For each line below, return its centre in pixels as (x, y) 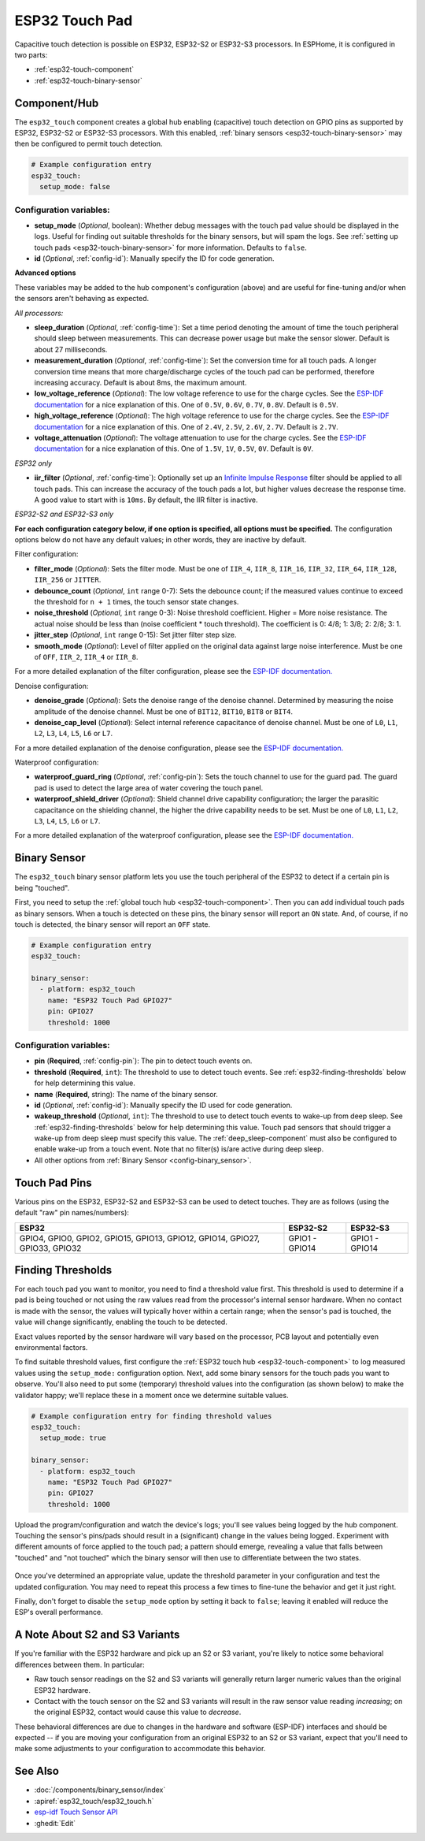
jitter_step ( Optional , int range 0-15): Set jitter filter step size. (135, 635)
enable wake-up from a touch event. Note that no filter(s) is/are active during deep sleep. (179, 1149)
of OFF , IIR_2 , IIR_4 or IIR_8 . (86, 656)
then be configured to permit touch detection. (89, 144)
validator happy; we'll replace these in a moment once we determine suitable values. (152, 1395)
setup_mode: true (73, 1438)
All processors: (39, 313)
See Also (37, 1771)
